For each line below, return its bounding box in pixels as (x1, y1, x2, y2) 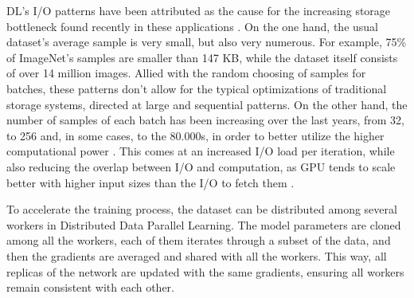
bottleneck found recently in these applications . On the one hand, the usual (6, 18, 378, 34)
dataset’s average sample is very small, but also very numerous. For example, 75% (6, 33, 407, 50)
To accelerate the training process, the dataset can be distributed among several (6, 201, 397, 218)
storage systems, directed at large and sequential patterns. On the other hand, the (6, 96, 408, 112)
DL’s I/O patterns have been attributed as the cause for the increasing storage (6, 2, 391, 18)
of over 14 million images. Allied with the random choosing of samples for (6, 65, 366, 81)
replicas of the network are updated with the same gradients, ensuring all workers (6, 263, 404, 280)
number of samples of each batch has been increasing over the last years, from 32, (6, 112, 404, 128)
